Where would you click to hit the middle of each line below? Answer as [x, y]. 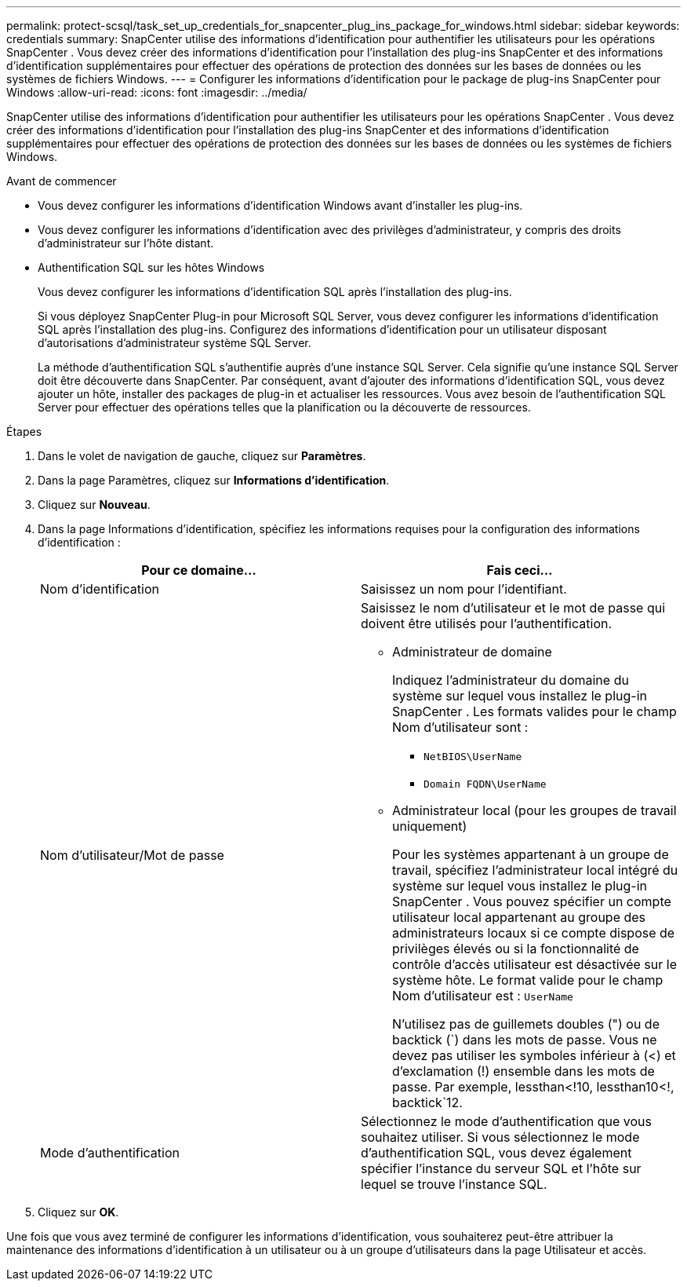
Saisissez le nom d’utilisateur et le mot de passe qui [513, 608]
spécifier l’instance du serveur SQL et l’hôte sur [501, 1168]
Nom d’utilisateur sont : [460, 727]
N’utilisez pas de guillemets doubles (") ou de [526, 1024]
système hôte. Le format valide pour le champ [528, 980]
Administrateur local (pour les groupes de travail [534, 810]
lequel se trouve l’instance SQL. [454, 1184]
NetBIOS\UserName [473, 757]
